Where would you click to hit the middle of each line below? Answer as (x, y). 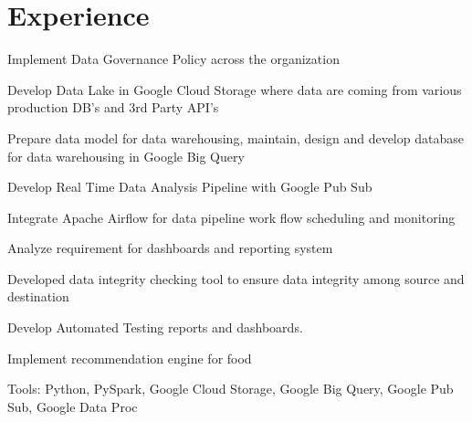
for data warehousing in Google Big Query (126, 156)
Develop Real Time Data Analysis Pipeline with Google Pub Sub (190, 187)
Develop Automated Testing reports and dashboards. (155, 327)
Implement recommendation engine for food (130, 358)
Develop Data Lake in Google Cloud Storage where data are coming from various (235, 89)
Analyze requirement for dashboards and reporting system (170, 248)
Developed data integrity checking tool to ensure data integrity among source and (236, 278)
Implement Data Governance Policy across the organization (173, 59)
